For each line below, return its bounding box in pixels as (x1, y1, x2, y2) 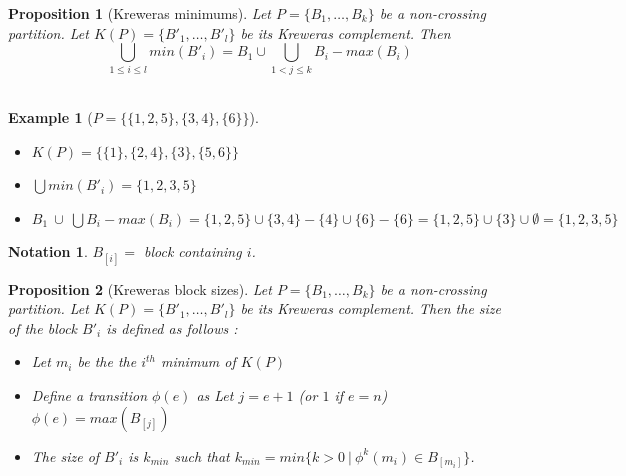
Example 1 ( (8, 107, 93, 128)
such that (174, 445, 230, 466)
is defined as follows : (106, 317, 238, 338)
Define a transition (31, 385, 148, 406)
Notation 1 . (8, 241, 88, 262)
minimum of (160, 351, 236, 372)
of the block (8, 317, 78, 338)
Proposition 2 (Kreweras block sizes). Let (8, 278, 272, 299)
